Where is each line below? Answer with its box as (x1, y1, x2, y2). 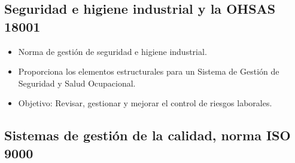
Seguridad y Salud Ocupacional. (18, 76, 136, 89)
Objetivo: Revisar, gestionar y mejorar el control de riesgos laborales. (18, 97, 272, 109)
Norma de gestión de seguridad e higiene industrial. (18, 45, 207, 57)
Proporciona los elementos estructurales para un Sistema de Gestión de (18, 65, 279, 78)
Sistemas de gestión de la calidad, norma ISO (4, 126, 291, 144)
